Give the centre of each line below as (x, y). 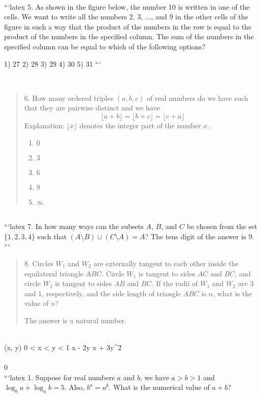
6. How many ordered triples (69, 97)
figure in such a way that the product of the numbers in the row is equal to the (128, 26)
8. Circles (39, 263)
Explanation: (44, 125)
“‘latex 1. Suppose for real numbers (59, 377)
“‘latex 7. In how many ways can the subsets (74, 226)
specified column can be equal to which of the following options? (105, 46)
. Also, (74, 387)
